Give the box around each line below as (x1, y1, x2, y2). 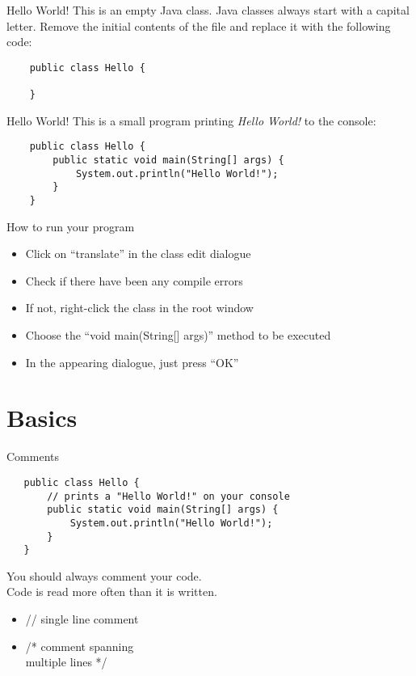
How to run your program (6, 218, 135, 234)
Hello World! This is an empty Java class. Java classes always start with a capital (6, 2, 410, 18)
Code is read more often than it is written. (6, 583, 217, 600)
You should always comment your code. (6, 567, 202, 584)
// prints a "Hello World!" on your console (47, 490, 290, 502)
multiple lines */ (25, 653, 107, 670)
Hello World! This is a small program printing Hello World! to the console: (6, 112, 376, 129)
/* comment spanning (25, 637, 134, 654)
